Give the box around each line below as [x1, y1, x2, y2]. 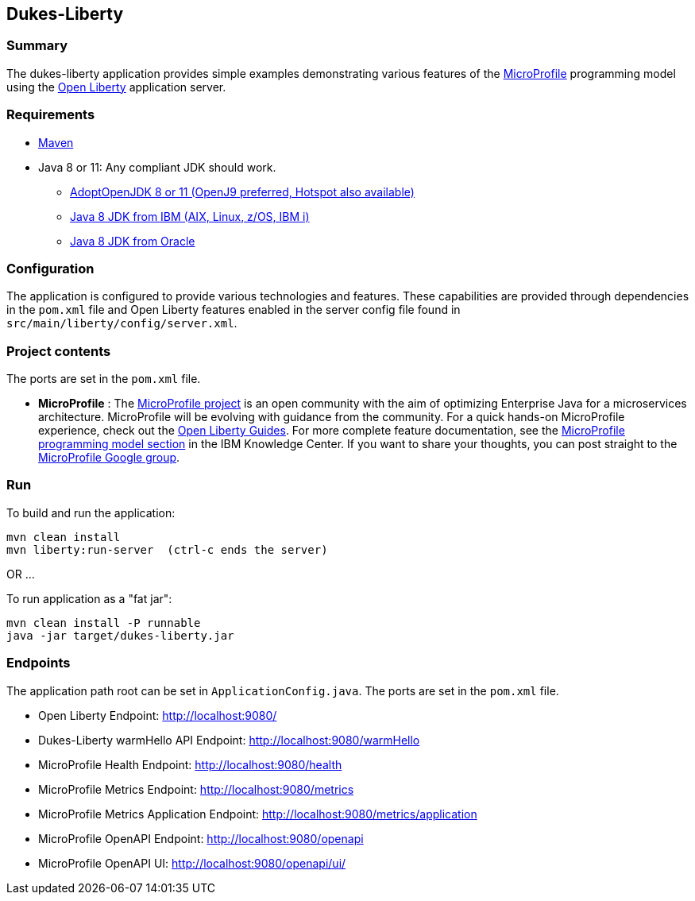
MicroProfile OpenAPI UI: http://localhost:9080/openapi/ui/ [38, 856, 346, 870]
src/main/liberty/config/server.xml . [6, 316, 237, 331]
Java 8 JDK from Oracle [70, 234, 195, 248]
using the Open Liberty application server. [6, 79, 226, 94]
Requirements [6, 106, 95, 123]
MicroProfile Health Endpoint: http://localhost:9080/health [38, 757, 342, 771]
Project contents [6, 342, 111, 359]
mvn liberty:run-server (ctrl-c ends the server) [6, 543, 328, 556]
